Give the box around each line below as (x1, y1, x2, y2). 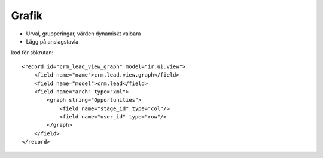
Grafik (11, 9, 43, 22)
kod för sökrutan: (11, 49, 54, 56)
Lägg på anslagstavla (26, 38, 79, 45)
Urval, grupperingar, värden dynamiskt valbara (26, 30, 141, 37)
